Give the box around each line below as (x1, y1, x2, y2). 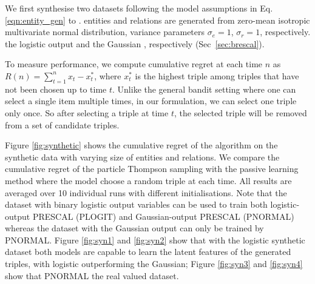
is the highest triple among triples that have (135, 69, 299, 82)
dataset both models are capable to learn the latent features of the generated (5, 245, 291, 258)
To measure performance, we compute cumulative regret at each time (5, 58, 263, 70)
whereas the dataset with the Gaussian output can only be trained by (5, 222, 264, 234)
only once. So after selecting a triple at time (5, 106, 169, 119)
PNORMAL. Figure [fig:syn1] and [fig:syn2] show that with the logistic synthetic (5, 233, 305, 246)
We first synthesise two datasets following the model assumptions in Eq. (5, 2, 273, 14)
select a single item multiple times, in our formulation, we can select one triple (5, 94, 297, 107)
